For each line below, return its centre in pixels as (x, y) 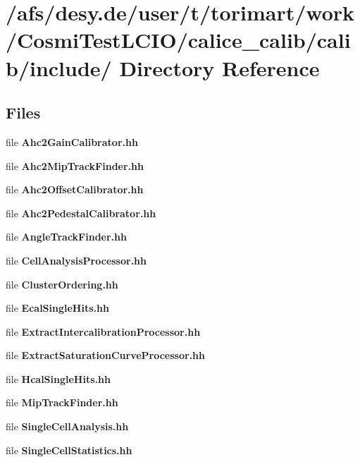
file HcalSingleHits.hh (58, 378)
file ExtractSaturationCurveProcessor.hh (106, 355)
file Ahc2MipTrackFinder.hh (75, 165)
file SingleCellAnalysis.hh (67, 426)
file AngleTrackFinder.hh (66, 237)
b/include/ (59, 67)
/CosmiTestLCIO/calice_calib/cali (178, 40)
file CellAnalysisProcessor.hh (76, 260)
